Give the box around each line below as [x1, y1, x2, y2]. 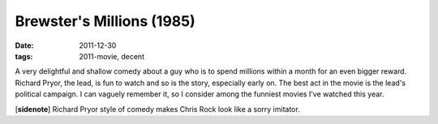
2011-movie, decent [79, 51, 145, 61]
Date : [15, 41, 34, 50]
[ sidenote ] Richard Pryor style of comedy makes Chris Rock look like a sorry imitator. [15, 104, 300, 113]
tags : [15, 51, 33, 61]
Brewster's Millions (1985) [15, 12, 196, 30]
